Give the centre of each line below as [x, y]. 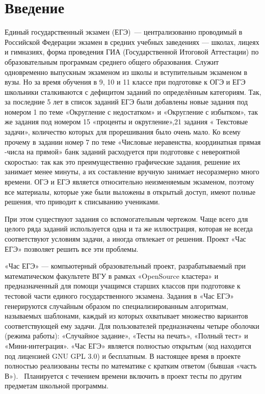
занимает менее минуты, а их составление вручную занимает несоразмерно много [132, 172]
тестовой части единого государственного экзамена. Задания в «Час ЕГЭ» [120, 295]
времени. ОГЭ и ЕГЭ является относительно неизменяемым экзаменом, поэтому [129, 182]
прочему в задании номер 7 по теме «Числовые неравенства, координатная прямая [133, 141]
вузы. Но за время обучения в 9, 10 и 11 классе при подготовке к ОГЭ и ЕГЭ [125, 82]
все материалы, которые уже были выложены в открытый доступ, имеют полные [130, 191]
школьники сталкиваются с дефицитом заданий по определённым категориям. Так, [133, 91]
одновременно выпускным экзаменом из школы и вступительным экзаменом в [126, 72]
